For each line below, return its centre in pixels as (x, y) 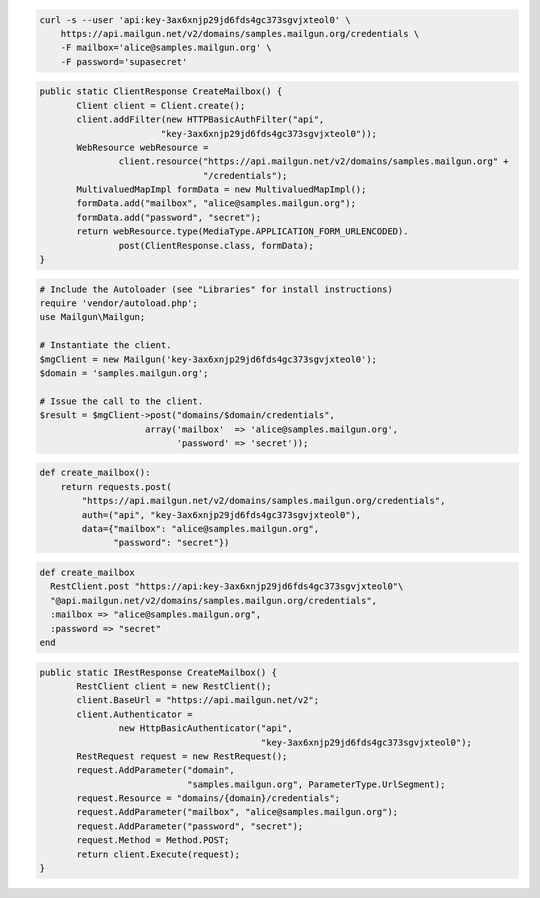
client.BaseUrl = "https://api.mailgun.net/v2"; (198, 700)
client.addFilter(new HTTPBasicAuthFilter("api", (200, 119)
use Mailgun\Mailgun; (92, 317)
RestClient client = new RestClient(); (174, 686)
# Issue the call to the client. (121, 401)
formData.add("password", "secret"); (169, 217)
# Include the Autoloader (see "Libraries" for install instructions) (216, 289)
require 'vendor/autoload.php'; (119, 303)
